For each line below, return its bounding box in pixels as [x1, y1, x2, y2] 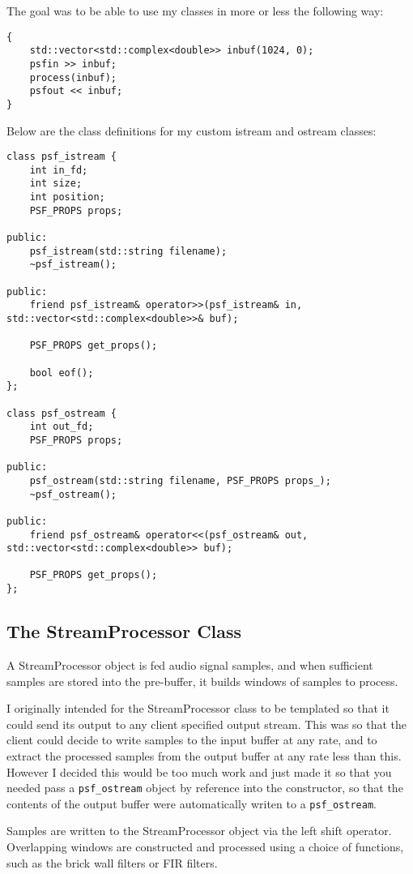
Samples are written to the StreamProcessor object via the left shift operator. [6, 822, 392, 839]
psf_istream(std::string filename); [29, 245, 228, 257]
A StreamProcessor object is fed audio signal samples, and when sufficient [6, 656, 373, 673]
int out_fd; [29, 421, 94, 433]
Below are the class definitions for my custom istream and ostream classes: [6, 122, 377, 139]
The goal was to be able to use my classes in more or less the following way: [6, 2, 384, 19]
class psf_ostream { [6, 407, 117, 419]
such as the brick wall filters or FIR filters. [6, 854, 218, 871]
